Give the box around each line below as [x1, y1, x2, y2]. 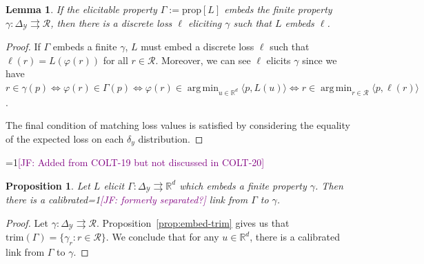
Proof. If [6, 39, 41, 54]
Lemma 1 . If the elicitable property [6, 2, 157, 16]
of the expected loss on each [6, 131, 124, 145]
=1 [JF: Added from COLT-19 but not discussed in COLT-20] [6, 155, 265, 170]
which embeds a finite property [179, 178, 307, 192]
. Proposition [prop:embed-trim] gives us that [96, 215, 290, 230]
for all [103, 52, 128, 67]
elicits [266, 52, 291, 67]
